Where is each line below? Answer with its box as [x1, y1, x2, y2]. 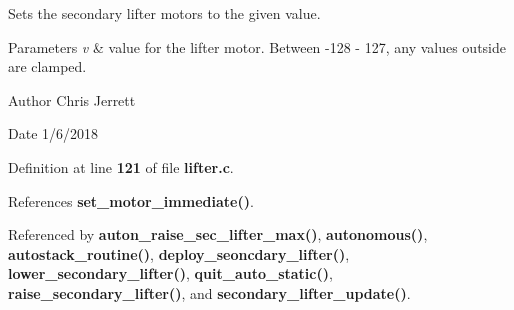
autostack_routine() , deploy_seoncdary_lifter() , [8, 243, 350, 264]
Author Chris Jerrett [8, 89, 136, 110]
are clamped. [8, 56, 87, 77]
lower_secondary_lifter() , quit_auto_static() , [8, 263, 333, 284]
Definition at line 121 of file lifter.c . [8, 156, 234, 177]
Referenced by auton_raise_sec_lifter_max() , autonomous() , [8, 224, 428, 245]
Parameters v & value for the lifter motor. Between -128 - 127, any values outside [8, 36, 507, 57]
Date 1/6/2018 [8, 123, 99, 144]
